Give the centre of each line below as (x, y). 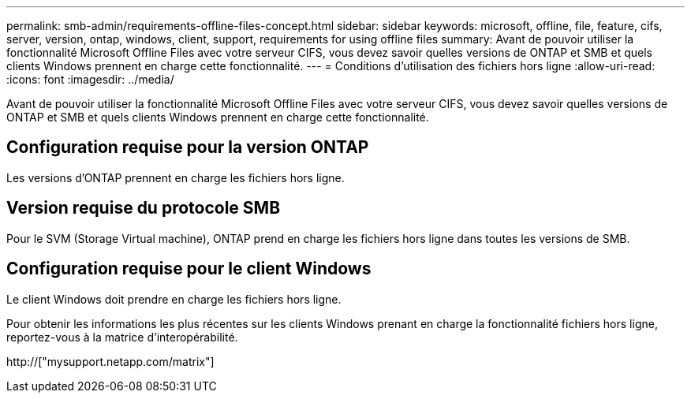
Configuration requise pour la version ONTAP (188, 147)
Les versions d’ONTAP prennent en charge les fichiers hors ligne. (176, 177)
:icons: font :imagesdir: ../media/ (90, 79)
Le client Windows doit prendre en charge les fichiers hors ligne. (174, 299)
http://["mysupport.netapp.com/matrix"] (110, 361)
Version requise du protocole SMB (144, 208)
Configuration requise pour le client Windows (189, 269)
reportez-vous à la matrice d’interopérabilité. (122, 337)
